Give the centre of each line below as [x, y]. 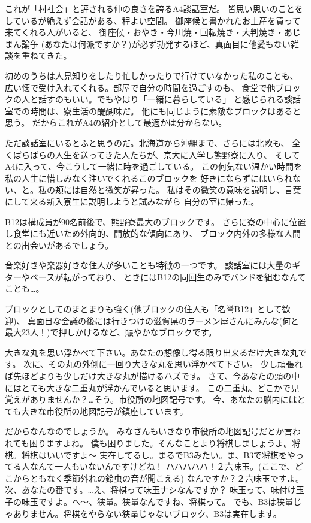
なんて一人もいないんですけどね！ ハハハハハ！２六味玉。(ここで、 [162, 466]
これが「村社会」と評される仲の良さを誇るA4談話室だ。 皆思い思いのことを [154, 8]
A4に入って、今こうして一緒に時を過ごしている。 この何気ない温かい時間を [153, 166]
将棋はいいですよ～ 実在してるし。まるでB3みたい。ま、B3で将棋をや [158, 454]
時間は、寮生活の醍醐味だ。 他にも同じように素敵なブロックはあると [165, 111]
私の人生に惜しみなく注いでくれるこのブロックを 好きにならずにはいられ [149, 178]
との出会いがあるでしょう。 [59, 245]
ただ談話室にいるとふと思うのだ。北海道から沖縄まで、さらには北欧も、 [147, 142]
